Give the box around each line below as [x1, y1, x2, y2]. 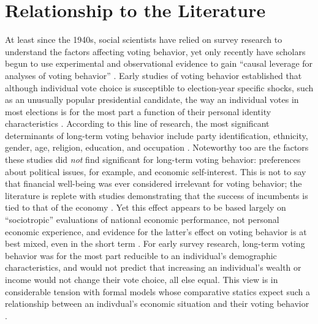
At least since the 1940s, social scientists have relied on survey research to [5, 33, 282, 46]
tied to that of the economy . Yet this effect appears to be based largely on [5, 201, 286, 214]
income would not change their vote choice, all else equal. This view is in [5, 273, 278, 285]
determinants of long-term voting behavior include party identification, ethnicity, [5, 129, 308, 141]
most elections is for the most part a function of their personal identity [5, 105, 271, 118]
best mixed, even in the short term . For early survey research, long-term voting [5, 237, 305, 250]
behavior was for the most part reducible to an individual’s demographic [5, 249, 277, 262]
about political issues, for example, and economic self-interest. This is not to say [5, 165, 306, 178]
